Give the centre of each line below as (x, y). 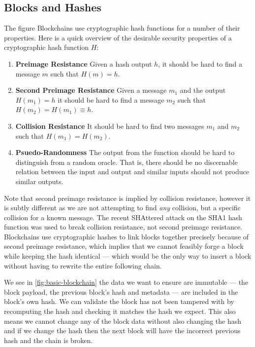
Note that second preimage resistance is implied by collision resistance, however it (127, 198)
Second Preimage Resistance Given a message (91, 90)
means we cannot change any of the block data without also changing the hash (123, 321)
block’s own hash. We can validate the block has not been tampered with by (119, 301)
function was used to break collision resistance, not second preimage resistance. (123, 227)
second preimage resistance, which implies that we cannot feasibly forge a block (124, 246)
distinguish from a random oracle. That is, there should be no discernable (127, 162)
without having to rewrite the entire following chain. (83, 265)
